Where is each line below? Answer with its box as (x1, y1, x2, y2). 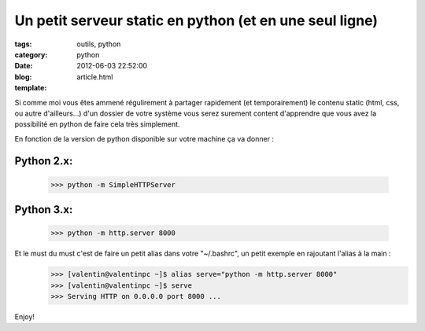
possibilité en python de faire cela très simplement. (14, 120, 180, 129)
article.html (76, 72, 113, 82)
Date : (14, 61, 33, 71)
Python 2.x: (14, 154, 73, 168)
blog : (14, 72, 32, 82)
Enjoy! (14, 312, 35, 322)
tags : (14, 39, 32, 49)
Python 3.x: (14, 203, 73, 216)
